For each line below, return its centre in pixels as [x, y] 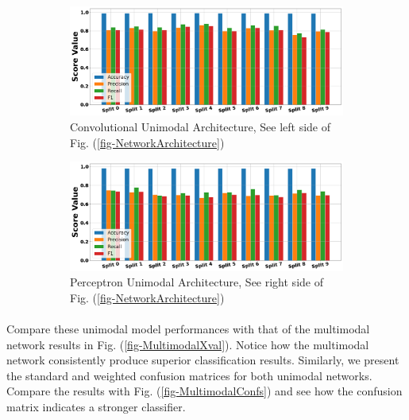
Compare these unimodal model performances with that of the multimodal [188, 328]
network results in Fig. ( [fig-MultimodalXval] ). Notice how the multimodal [188, 344]
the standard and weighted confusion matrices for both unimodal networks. [189, 375]
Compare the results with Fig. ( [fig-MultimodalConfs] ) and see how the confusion [204, 391]
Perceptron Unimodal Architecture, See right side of [197, 282]
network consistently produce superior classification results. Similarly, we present [203, 360]
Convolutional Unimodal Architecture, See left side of [201, 126]
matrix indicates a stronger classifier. [96, 406]
